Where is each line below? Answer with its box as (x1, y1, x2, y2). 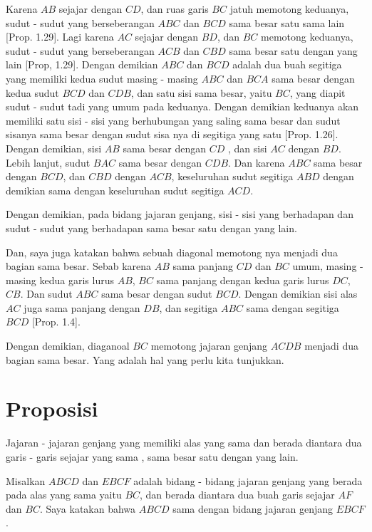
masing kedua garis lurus (6, 272, 114, 287)
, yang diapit (289, 85, 346, 100)
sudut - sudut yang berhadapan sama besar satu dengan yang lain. (6, 220, 297, 235)
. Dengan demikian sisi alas (238, 286, 358, 301)
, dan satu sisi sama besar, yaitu (130, 85, 272, 100)
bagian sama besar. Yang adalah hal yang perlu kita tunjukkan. (6, 352, 284, 367)
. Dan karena (228, 155, 285, 169)
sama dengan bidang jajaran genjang (172, 501, 334, 516)
